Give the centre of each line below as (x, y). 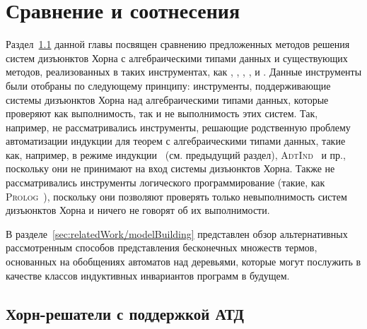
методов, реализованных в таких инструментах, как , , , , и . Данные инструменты (184, 72)
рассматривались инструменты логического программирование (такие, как (165, 183)
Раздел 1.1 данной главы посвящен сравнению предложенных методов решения (178, 44)
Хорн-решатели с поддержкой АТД (125, 313)
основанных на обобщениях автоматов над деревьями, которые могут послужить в (183, 262)
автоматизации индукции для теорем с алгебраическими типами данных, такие (176, 141)
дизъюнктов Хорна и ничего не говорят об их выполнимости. (138, 210)
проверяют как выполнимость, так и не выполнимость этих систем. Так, (162, 113)
